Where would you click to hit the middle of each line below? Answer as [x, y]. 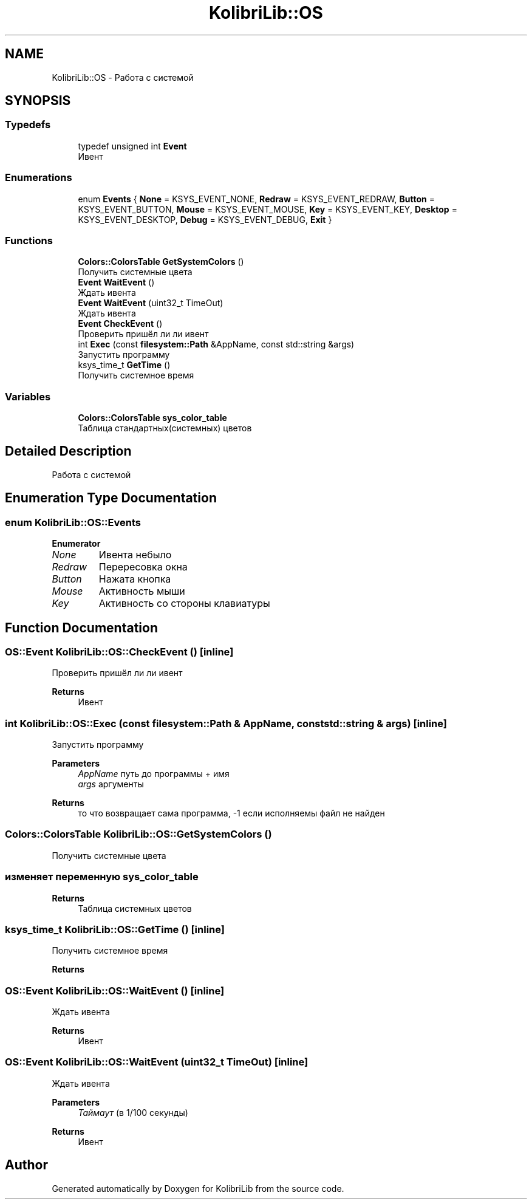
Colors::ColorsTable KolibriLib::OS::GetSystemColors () [138, 834]
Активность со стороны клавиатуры [184, 604]
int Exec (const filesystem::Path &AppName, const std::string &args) [216, 344]
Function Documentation [81, 628]
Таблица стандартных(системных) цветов [165, 428]
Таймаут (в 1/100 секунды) [133, 1112]
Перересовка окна [143, 567]
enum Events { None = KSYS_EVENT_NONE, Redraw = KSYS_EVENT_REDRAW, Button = [256, 199]
